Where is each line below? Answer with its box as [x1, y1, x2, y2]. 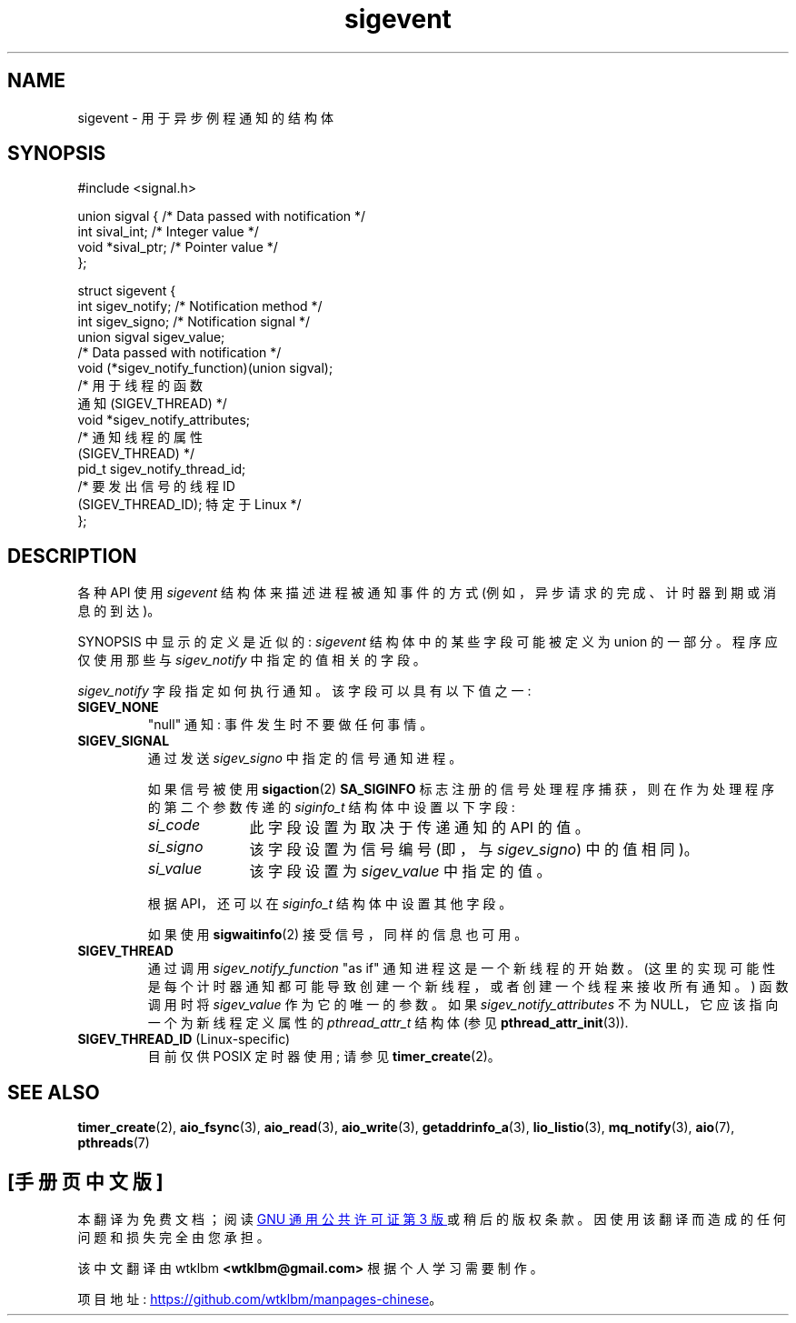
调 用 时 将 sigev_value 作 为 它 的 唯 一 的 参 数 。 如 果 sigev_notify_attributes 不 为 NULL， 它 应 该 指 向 [147, 997, 779, 1013]
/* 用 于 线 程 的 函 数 [77, 377, 204, 394]
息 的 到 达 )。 [77, 603, 161, 619]
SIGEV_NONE [77, 699, 159, 716]
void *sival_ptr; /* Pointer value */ [77, 239, 278, 256]
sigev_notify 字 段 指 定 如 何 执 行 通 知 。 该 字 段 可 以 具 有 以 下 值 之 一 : [77, 683, 532, 699]
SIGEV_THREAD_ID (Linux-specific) [77, 1031, 291, 1047]
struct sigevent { [77, 283, 176, 299]
